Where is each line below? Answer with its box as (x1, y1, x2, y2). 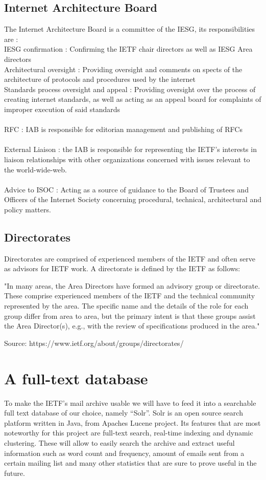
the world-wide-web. (4, 164, 67, 174)
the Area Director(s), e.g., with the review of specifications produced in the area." (4, 320, 260, 331)
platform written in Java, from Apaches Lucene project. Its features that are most (4, 417, 261, 428)
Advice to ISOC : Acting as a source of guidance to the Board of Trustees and (4, 184, 249, 194)
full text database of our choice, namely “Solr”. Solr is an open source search (4, 407, 243, 418)
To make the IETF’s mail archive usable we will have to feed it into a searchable (4, 397, 256, 408)
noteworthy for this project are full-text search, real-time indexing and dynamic (4, 427, 253, 438)
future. (4, 467, 25, 478)
